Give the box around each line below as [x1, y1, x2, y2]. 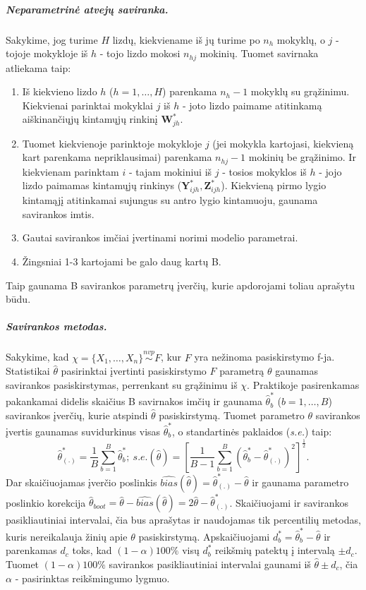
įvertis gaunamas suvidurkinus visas [6, 424, 161, 439]
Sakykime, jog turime [6, 32, 98, 47]
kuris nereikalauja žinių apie [6, 529, 128, 543]
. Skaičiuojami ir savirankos [229, 495, 349, 510]
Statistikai [6, 363, 50, 378]
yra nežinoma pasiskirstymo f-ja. [194, 349, 335, 364]
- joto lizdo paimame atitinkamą [182, 97, 322, 112]
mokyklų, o [276, 32, 325, 47]
